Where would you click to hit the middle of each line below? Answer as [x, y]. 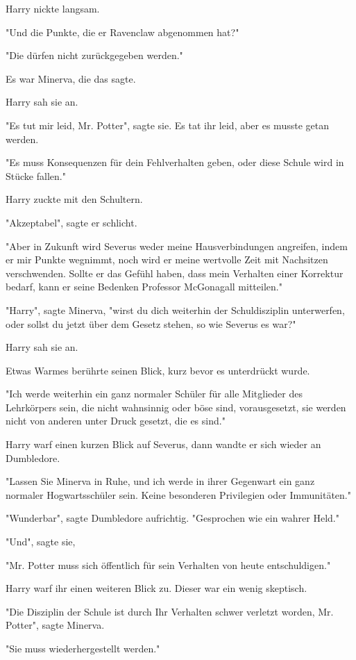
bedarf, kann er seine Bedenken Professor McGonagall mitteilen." [144, 287]
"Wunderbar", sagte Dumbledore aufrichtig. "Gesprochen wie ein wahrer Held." [172, 518]
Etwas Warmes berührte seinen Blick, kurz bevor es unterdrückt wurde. [158, 370]
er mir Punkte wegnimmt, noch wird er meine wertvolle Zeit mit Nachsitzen [167, 259]
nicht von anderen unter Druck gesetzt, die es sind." [116, 421]
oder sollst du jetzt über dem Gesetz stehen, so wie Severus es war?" [151, 323]
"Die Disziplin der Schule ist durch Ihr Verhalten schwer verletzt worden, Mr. [170, 611]
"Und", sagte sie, [41, 542]
